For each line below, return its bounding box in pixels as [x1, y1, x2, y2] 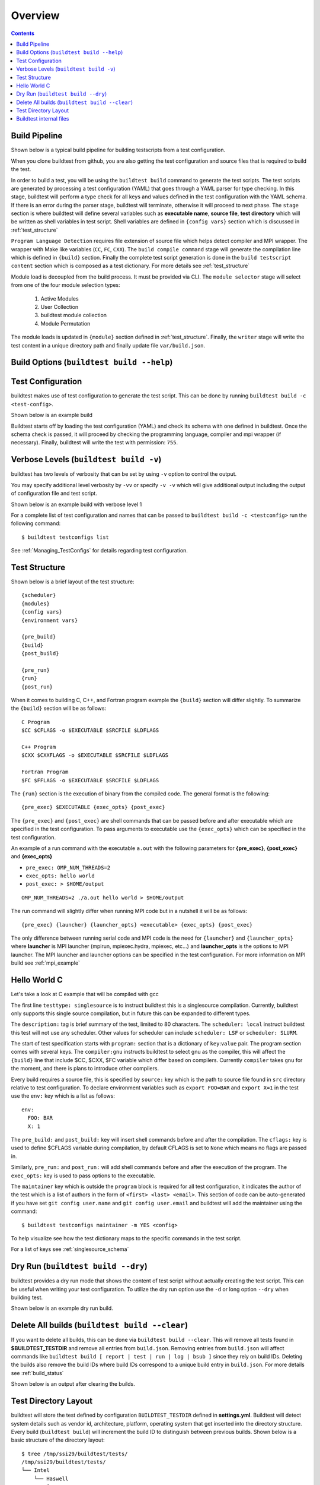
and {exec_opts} [11, 853, 53, 860]
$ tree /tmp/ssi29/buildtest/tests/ [21, 1450, 128, 1457]
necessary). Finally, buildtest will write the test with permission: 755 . [11, 439, 178, 446]
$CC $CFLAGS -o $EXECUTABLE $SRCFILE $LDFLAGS [21, 727, 159, 734]
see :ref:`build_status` [11, 1369, 64, 1376]
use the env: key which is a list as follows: [11, 1092, 116, 1099]
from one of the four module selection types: [11, 282, 121, 289]
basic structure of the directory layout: [11, 1436, 105, 1443]
